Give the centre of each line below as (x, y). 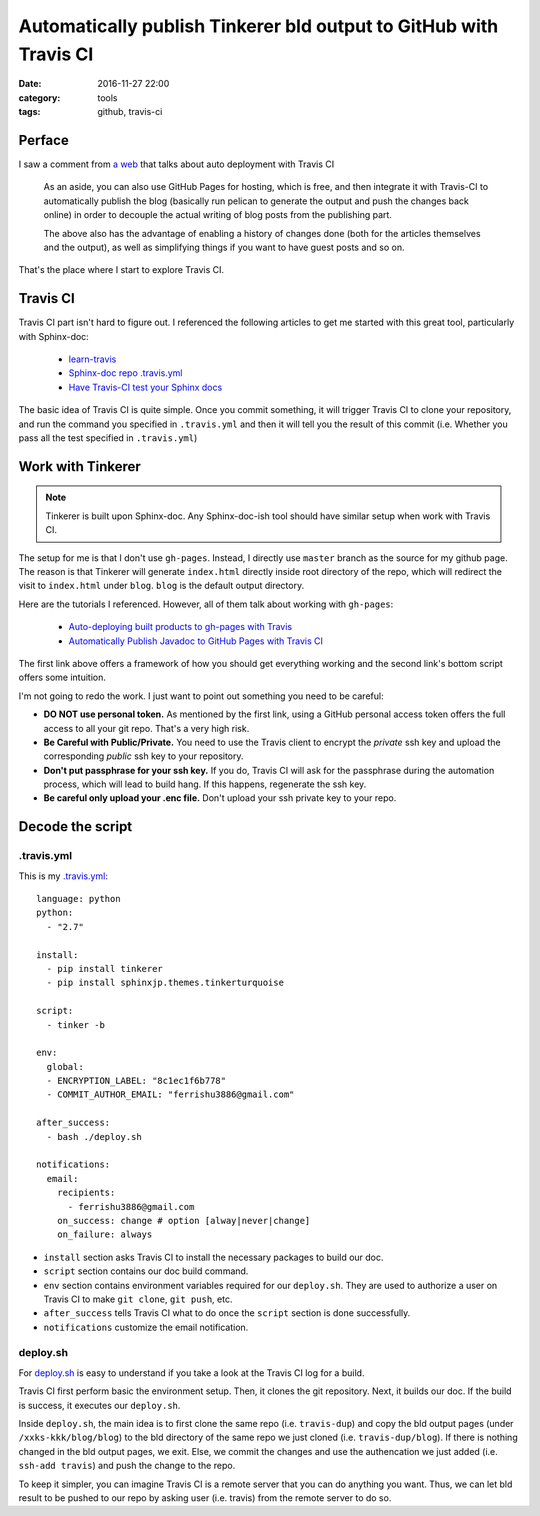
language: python (78, 898)
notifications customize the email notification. (146, 1327)
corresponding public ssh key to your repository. (143, 756)
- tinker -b (75, 1024)
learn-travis (92, 359)
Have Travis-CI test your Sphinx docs (145, 387)
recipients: (86, 1193)
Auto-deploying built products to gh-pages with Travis (180, 627)
